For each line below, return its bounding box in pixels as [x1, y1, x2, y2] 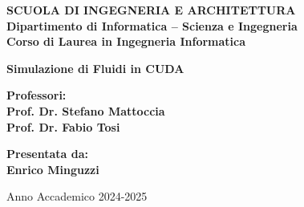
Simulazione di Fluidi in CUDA [6, 59, 184, 76]
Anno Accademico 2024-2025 [6, 188, 148, 205]
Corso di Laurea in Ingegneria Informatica [6, 33, 246, 50]
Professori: [6, 87, 67, 103]
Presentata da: [6, 145, 89, 162]
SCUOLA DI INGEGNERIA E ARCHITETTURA [6, 2, 296, 18]
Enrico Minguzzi [6, 160, 99, 177]
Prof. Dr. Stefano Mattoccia [6, 102, 165, 119]
